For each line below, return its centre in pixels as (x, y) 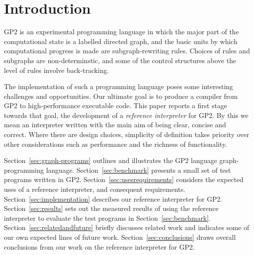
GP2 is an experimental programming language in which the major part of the (121, 32)
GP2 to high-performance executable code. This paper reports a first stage (116, 105)
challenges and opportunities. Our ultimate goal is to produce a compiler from (121, 96)
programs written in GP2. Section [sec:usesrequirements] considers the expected (124, 179)
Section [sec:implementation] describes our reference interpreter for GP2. (113, 198)
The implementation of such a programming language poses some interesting (119, 86)
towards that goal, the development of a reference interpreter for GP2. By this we (126, 115)
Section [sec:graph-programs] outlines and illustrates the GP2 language (111, 160)
